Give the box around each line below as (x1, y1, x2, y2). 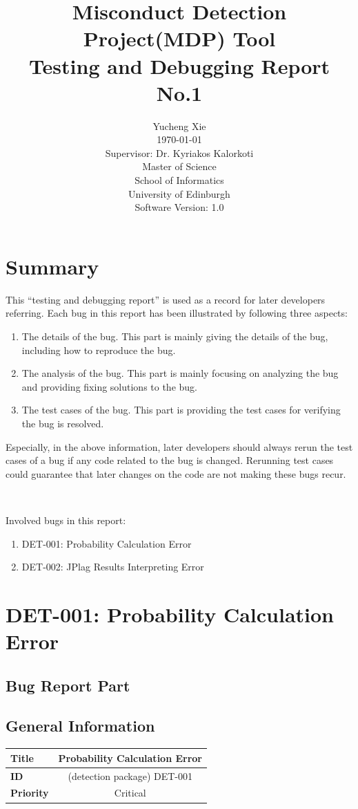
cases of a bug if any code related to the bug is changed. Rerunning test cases (6, 453, 334, 467)
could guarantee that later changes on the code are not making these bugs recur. (6, 466, 346, 481)
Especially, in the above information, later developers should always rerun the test (6, 439, 353, 454)
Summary (6, 252, 99, 280)
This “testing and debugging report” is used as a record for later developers (6, 292, 326, 306)
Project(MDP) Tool (83, 24, 276, 53)
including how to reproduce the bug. (21, 342, 176, 357)
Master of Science (142, 159, 217, 174)
